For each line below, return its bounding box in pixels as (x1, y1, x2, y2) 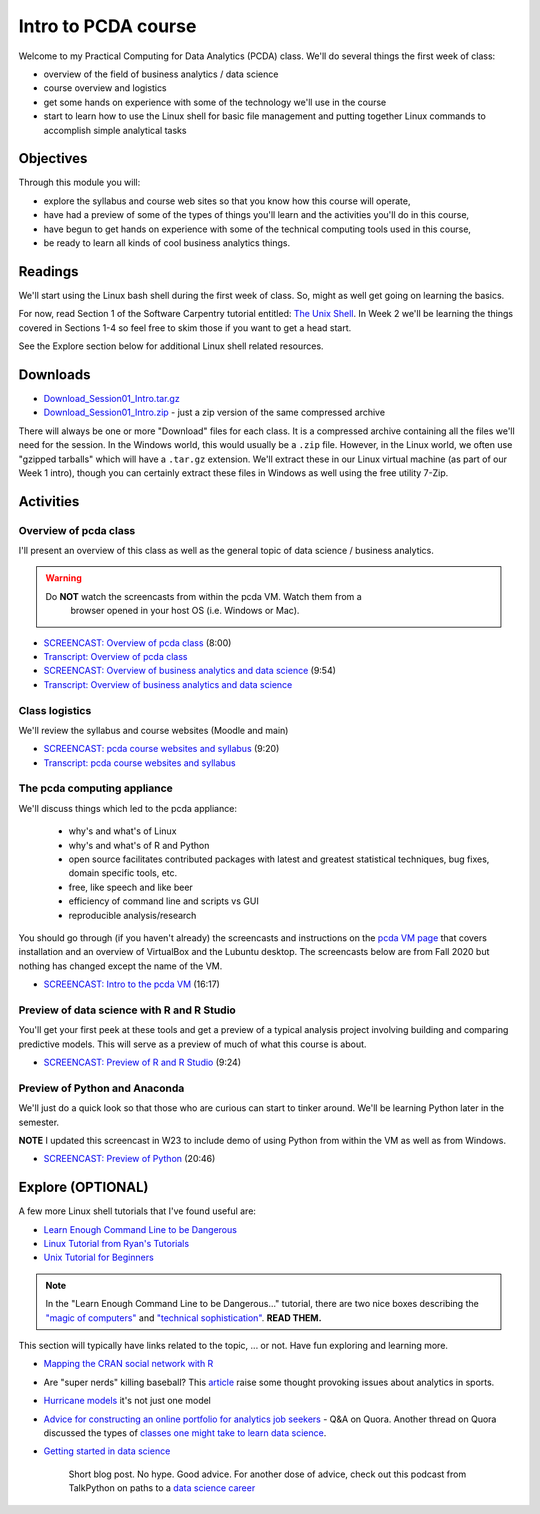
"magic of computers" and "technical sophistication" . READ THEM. (45, 1311, 322, 1324)
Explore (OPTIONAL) (18, 1179, 149, 1196)
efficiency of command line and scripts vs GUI (68, 895, 259, 907)
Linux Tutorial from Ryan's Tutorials (43, 1238, 190, 1250)
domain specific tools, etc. (68, 867, 178, 879)
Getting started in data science (43, 1445, 171, 1457)
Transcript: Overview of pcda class (43, 651, 188, 663)
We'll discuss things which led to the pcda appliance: (18, 802, 237, 814)
